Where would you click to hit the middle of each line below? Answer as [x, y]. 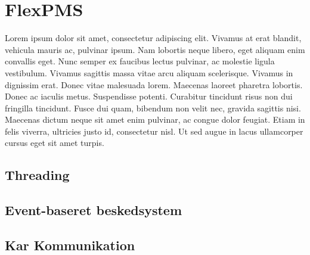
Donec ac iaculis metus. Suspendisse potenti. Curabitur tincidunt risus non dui [149, 96]
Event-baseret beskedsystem [94, 210]
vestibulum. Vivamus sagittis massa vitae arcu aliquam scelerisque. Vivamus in [149, 72]
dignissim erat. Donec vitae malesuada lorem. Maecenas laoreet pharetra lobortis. [154, 84]
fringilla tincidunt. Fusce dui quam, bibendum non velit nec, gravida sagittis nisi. [153, 108]
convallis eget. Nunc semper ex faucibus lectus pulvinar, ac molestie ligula [140, 61]
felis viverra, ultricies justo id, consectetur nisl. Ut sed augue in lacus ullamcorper [154, 131]
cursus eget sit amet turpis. [55, 143]
